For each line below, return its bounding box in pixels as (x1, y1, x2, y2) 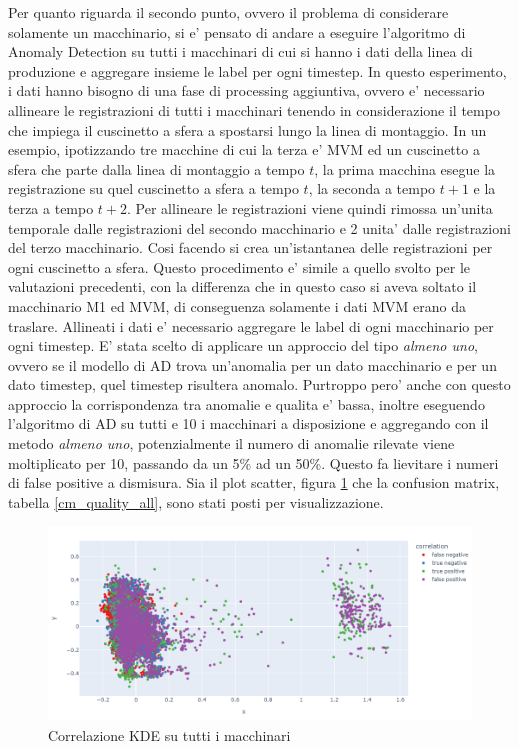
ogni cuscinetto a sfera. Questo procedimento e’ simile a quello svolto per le (8, 256, 471, 277)
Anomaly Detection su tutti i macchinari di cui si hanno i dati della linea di (8, 41, 473, 62)
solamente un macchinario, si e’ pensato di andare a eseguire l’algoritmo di (8, 21, 466, 42)
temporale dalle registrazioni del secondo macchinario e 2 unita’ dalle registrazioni (8, 217, 511, 238)
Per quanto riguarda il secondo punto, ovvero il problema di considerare (8, 2, 449, 22)
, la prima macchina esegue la (314, 158, 496, 179)
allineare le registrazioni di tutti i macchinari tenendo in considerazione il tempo (8, 99, 500, 120)
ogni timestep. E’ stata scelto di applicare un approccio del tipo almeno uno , (8, 335, 478, 356)
